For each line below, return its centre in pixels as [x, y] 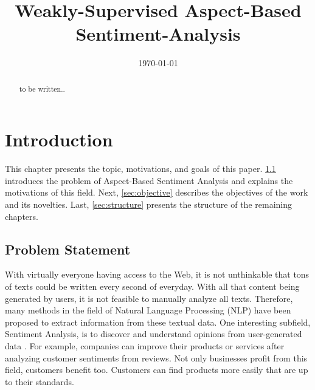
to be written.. [42, 88]
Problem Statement [68, 249]
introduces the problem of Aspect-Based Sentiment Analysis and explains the [149, 180]
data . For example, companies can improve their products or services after [145, 346]
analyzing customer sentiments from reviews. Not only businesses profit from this [156, 357]
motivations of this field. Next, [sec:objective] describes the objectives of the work [157, 192]
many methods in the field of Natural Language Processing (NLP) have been [148, 310]
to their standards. [40, 381]
